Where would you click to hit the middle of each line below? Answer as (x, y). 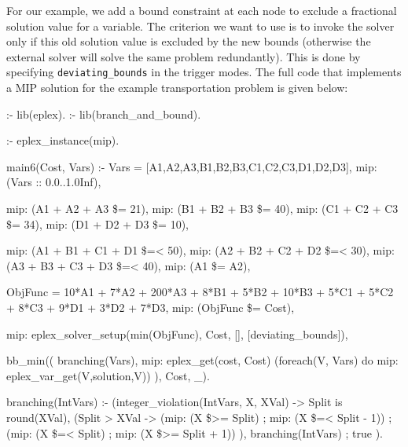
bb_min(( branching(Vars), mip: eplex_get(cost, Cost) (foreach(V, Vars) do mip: (202, 360)
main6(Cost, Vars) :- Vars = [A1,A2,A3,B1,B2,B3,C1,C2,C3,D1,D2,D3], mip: (192, 166)
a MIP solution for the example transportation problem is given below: (177, 88)
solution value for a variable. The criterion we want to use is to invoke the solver (200, 26)
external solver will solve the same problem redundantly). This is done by (184, 56)
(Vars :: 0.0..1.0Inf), (54, 182)
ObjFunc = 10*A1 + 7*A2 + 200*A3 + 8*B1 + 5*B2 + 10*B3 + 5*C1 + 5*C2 (200, 292)
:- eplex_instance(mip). (63, 140)
